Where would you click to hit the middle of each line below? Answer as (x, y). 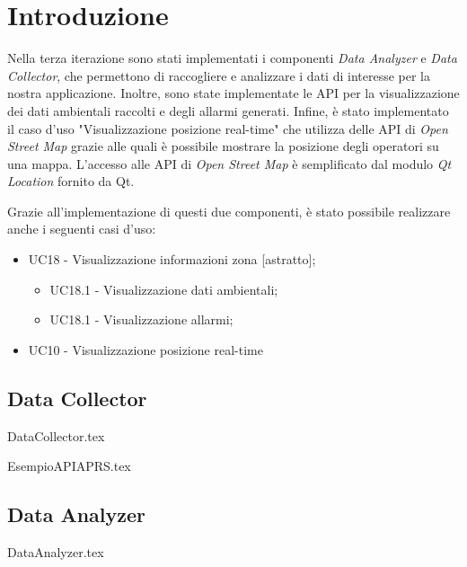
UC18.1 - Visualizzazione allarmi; (141, 319)
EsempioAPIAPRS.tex (69, 466)
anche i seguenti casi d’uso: (82, 229)
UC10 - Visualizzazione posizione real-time (145, 349)
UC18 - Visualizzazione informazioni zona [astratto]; (172, 259)
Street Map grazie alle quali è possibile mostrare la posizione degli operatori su (223, 146)
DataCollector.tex (56, 435)
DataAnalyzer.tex (56, 552)
